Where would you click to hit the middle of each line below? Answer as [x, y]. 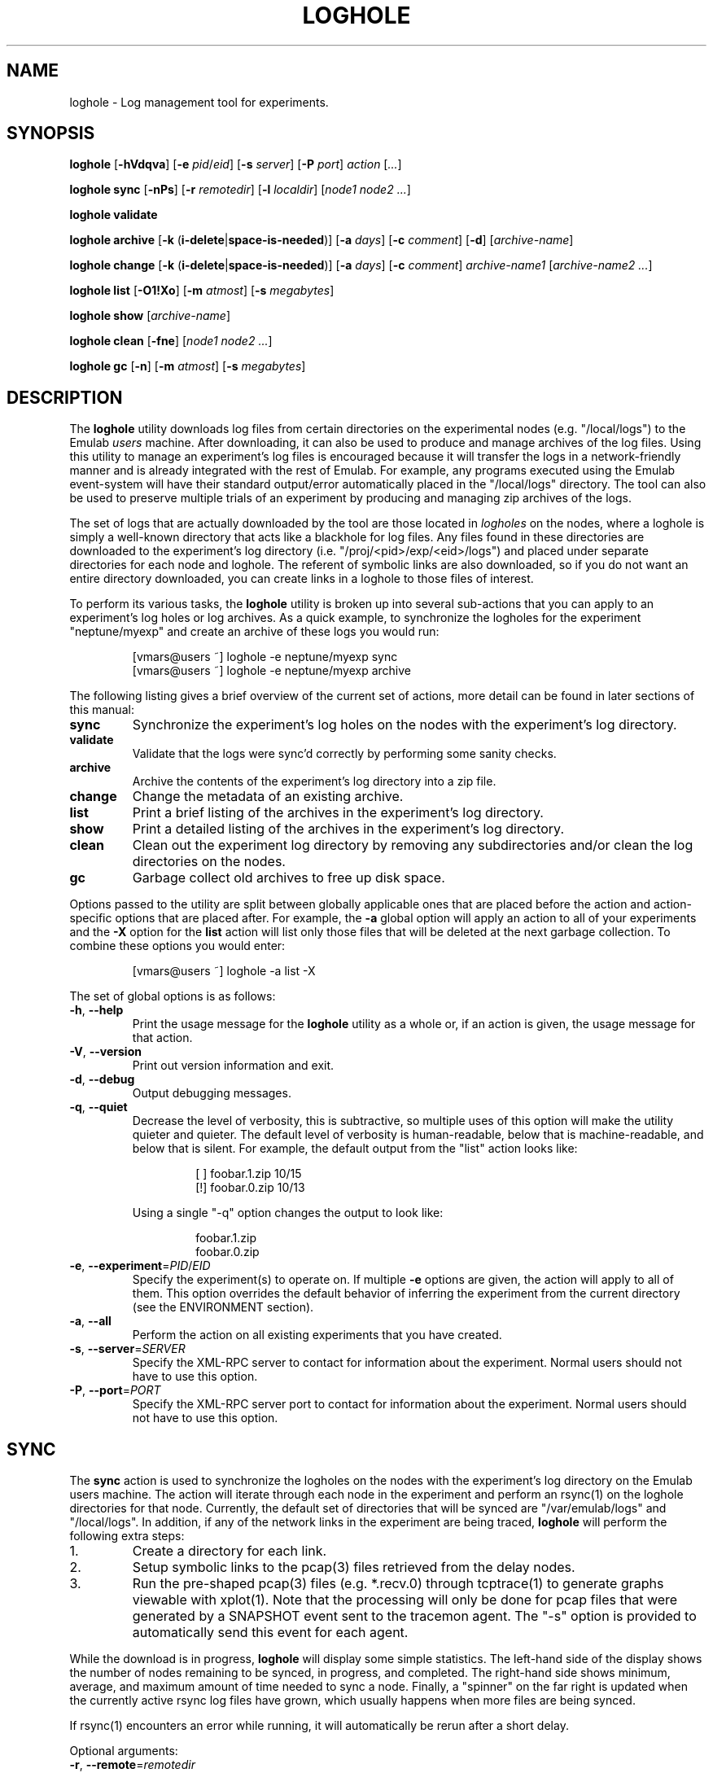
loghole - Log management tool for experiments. [199, 102]
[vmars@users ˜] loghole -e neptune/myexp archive [272, 671]
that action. [162, 1038]
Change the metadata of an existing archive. [268, 797]
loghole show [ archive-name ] [150, 316]
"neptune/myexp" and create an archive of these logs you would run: [254, 632]
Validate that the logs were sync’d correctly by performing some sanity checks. [344, 754]
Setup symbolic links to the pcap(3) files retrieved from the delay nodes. [354, 1567]
